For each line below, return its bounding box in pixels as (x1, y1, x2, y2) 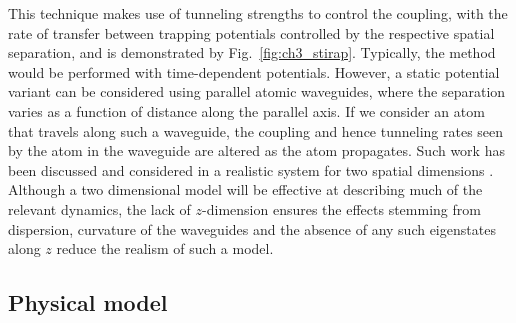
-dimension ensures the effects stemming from (202, 198, 481, 219)
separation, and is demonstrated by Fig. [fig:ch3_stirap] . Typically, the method (8, 42, 496, 63)
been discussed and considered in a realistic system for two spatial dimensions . (8, 159, 494, 180)
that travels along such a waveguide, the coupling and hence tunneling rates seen (8, 120, 504, 141)
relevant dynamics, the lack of (8, 198, 191, 219)
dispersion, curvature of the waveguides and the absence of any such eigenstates (8, 218, 496, 239)
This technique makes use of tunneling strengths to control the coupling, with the (8, 3, 508, 23)
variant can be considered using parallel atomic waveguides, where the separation (8, 81, 506, 102)
